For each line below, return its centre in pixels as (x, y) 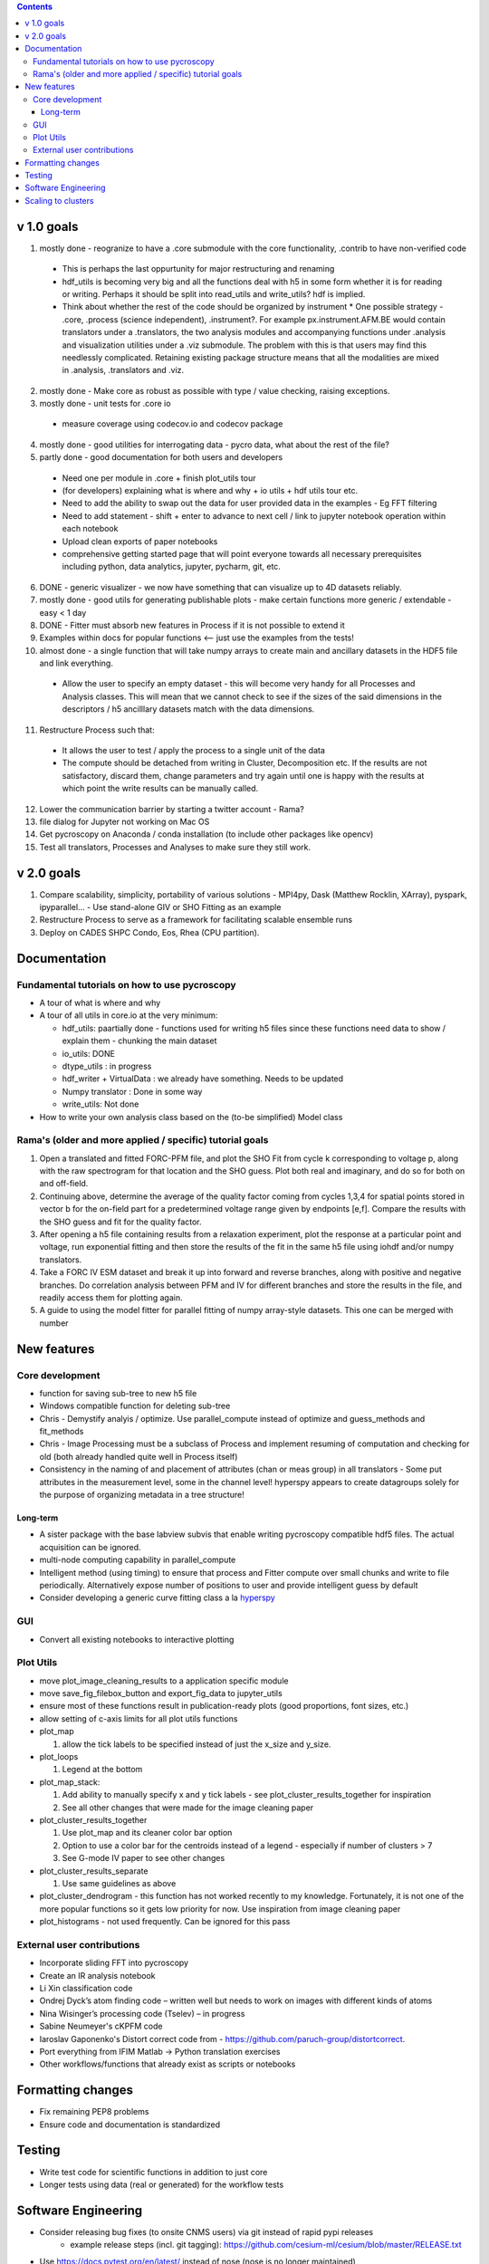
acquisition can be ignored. (90, 1547)
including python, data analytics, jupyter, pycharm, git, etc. (171, 567)
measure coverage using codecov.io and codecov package (173, 424)
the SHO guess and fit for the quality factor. (121, 1222)
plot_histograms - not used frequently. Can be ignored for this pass (165, 1922)
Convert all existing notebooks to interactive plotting (137, 1639)
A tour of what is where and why (100, 1003)
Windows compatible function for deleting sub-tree (135, 1406)
